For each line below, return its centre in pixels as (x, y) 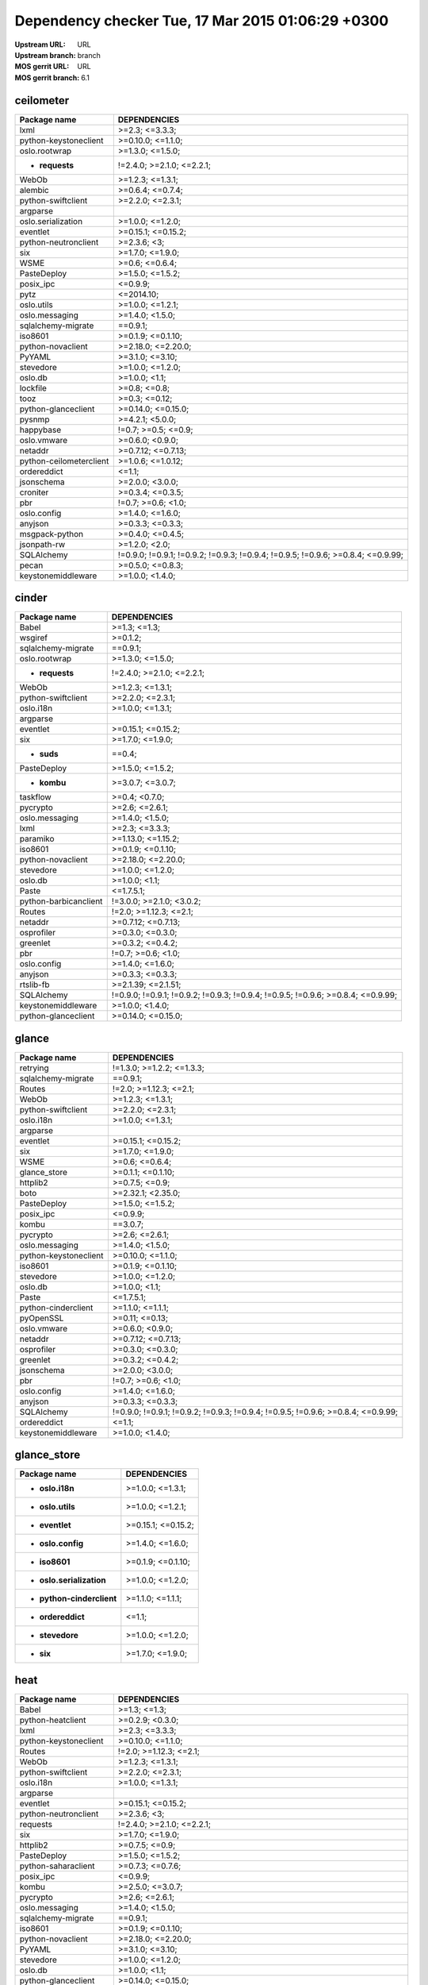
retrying (34, 1068)
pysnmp (34, 419)
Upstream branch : (45, 55)
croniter (34, 492)
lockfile (33, 387)
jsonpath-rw (42, 544)
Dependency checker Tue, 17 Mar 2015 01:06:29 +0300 (202, 21)
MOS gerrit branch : (47, 77)
